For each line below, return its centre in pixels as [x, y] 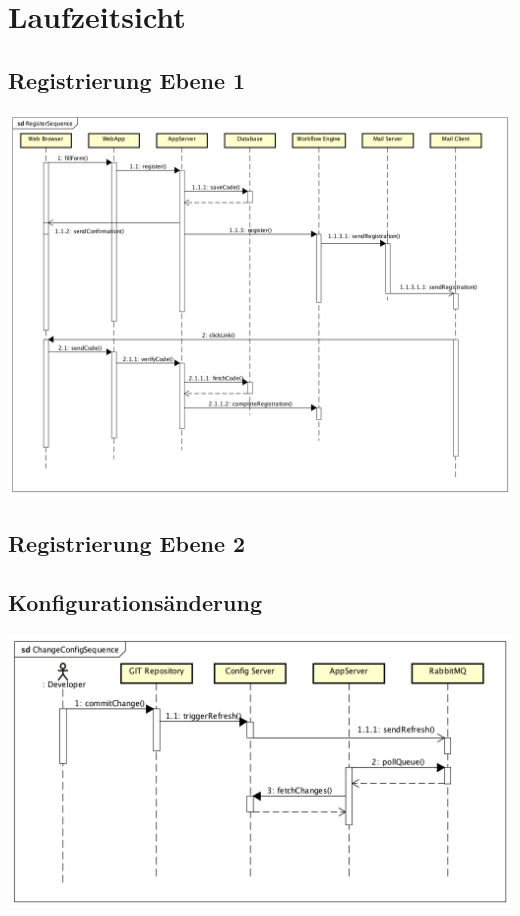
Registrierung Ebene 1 [127, 79]
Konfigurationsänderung [135, 602]
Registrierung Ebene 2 [127, 543]
